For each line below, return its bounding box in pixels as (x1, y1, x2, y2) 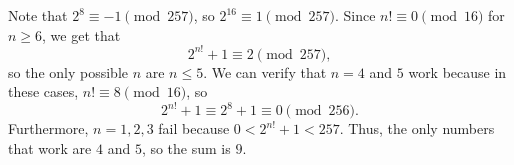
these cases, (8, 81, 79, 102)
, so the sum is (141, 137, 231, 158)
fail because (158, 118, 230, 139)
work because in (408, 61, 507, 82)
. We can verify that (203, 61, 327, 82)
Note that (8, 5, 68, 25)
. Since (334, 5, 376, 25)
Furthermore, (8, 118, 89, 139)
